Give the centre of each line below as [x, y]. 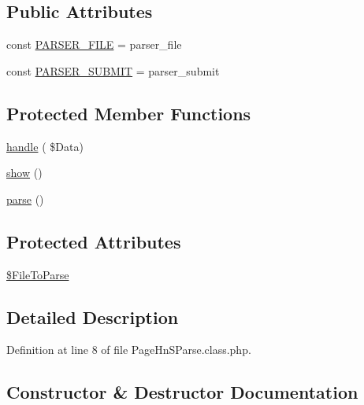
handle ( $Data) [45, 146]
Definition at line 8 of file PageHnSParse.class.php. [129, 350]
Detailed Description [93, 317]
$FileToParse [38, 274]
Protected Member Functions [129, 113]
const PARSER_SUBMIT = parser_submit [113, 70]
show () [24, 173]
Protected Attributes [94, 241]
